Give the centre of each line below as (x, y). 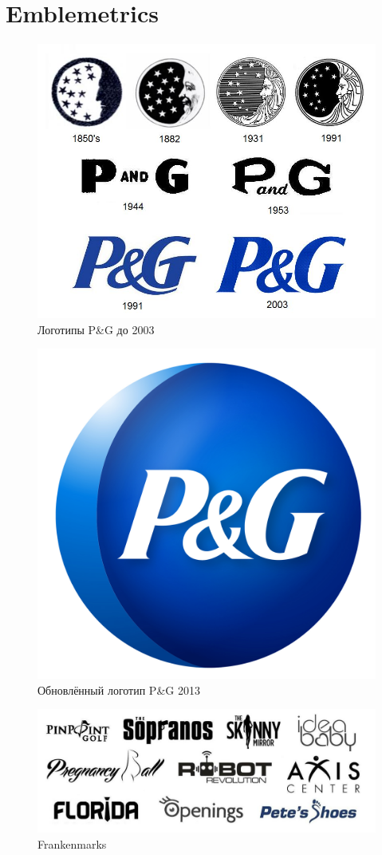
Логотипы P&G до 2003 (96, 329)
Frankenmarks (72, 843)
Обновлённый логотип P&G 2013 (119, 690)
